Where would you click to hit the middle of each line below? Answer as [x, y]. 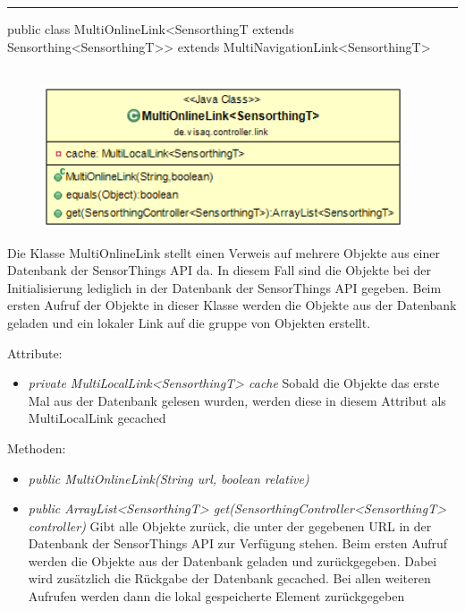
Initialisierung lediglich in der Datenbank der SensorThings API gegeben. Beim [224, 287]
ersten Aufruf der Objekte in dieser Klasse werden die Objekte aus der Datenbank [232, 305]
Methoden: [37, 447]
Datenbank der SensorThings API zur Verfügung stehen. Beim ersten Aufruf [238, 543]
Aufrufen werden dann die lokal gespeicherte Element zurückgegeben [216, 596]
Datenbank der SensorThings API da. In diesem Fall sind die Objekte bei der [219, 270]
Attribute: [35, 353]
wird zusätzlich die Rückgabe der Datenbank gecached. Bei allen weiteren [229, 578]
